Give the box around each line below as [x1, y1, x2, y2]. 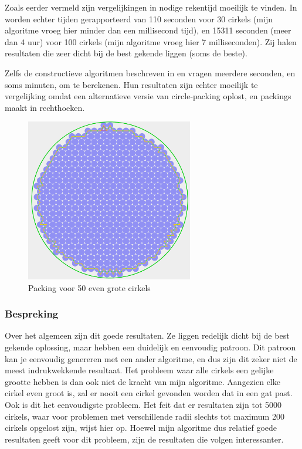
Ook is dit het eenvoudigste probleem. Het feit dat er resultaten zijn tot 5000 [5, 399, 282, 411]
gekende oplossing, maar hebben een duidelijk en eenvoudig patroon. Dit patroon [5, 341, 296, 353]
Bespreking [5, 306, 59, 321]
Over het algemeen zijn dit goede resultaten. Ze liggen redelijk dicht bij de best [5, 329, 290, 342]
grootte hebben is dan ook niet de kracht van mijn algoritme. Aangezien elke [5, 375, 280, 387]
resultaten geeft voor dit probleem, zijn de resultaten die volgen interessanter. [5, 433, 284, 445]
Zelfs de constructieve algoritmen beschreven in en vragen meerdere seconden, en [5, 66, 296, 79]
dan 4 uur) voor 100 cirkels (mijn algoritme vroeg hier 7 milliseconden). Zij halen [5, 35, 297, 48]
